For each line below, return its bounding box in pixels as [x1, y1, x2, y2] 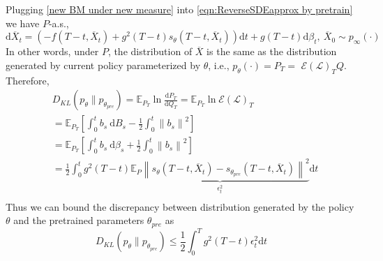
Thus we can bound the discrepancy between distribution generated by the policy [6, 199, 354, 214]
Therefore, [6, 73, 50, 87]
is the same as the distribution [206, 44, 337, 59]
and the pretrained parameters [13, 213, 144, 228]
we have [6, 15, 40, 30]
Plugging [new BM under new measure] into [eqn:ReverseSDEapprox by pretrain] [6, 2, 353, 16]
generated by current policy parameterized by [6, 57, 201, 72]
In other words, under [6, 44, 99, 59]
